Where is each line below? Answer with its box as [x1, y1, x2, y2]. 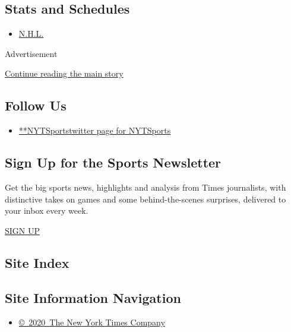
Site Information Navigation [5, 288, 181, 306]
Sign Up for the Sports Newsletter [5, 153, 222, 172]
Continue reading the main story [5, 67, 124, 80]
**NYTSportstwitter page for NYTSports [18, 124, 171, 137]
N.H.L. [18, 27, 44, 40]
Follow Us [5, 96, 67, 115]
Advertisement [5, 47, 58, 59]
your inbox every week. [5, 204, 88, 217]
